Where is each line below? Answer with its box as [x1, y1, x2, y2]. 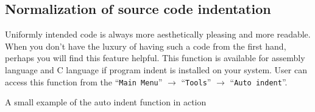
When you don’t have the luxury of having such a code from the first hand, [5, 39, 286, 52]
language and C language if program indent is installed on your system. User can [5, 63, 307, 76]
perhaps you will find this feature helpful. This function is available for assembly [5, 51, 305, 64]
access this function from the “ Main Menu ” [5, 75, 163, 88]
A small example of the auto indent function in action [5, 96, 207, 108]
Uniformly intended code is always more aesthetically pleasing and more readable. [5, 28, 311, 41]
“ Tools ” [181, 75, 211, 88]
